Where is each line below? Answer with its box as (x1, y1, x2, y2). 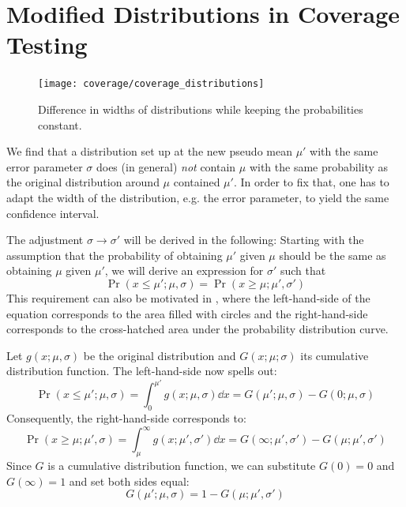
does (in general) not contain (96, 158, 236, 175)
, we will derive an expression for (104, 262, 264, 279)
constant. (38, 116, 82, 133)
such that (280, 262, 326, 279)
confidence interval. (6, 205, 100, 221)
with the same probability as (249, 158, 389, 175)
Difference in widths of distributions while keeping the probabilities (38, 100, 363, 117)
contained (173, 174, 220, 190)
